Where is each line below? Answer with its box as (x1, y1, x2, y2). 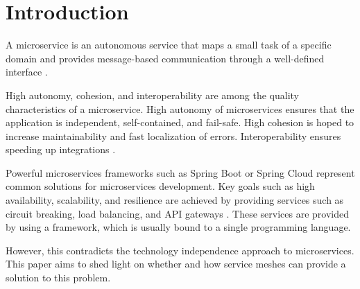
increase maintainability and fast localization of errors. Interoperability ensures (6, 128, 341, 143)
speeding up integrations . (6, 142, 116, 157)
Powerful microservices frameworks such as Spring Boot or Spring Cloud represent (6, 165, 355, 179)
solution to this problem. (6, 270, 111, 285)
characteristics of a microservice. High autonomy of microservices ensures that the (6, 101, 354, 116)
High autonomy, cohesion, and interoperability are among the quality (6, 87, 299, 102)
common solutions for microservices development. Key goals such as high (6, 179, 315, 193)
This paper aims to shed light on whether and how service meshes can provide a (6, 256, 346, 271)
